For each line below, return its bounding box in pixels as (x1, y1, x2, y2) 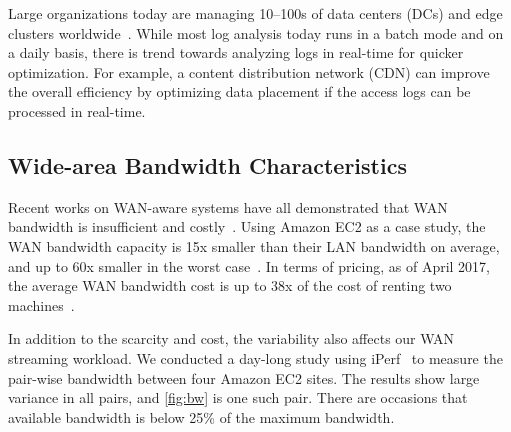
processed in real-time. (8, 100, 146, 121)
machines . (8, 294, 75, 315)
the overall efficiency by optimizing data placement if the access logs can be (8, 81, 471, 102)
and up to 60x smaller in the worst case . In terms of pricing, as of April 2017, (8, 255, 491, 276)
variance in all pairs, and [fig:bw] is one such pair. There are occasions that (8, 387, 468, 408)
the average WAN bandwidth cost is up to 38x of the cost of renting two (8, 275, 452, 296)
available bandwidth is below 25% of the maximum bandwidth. (8, 406, 395, 427)
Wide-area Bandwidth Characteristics (8, 149, 407, 180)
